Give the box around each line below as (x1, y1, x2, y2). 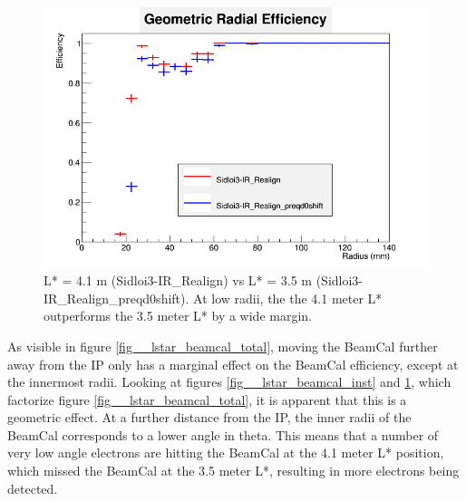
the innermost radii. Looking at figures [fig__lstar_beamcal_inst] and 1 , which (7, 372, 451, 391)
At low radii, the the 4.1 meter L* (193, 288, 383, 307)
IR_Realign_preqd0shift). (44, 288, 189, 307)
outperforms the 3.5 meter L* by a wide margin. (44, 306, 312, 325)
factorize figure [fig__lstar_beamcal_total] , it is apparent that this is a (7, 390, 407, 409)
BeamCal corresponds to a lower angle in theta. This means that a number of (7, 425, 439, 444)
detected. (7, 478, 58, 497)
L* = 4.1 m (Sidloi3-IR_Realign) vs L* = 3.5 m (44, 271, 313, 290)
